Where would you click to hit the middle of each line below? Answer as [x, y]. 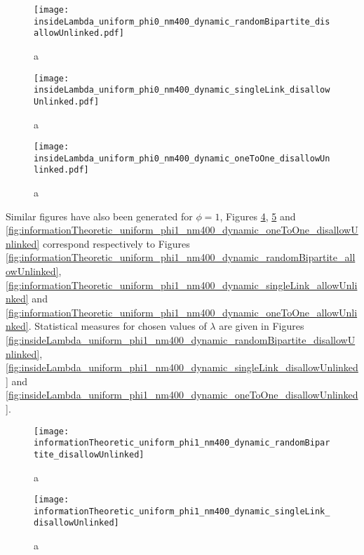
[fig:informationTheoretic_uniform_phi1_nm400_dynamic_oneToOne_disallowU [182, 230]
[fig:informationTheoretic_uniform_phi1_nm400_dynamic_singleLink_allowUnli [182, 285]
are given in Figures [262, 326]
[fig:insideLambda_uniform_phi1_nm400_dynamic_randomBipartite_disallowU [181, 340]
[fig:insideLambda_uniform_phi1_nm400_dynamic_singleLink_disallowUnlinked [182, 367]
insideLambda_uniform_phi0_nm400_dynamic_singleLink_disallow [182, 90]
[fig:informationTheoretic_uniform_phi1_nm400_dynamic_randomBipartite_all [181, 257]
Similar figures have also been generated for [99, 216]
